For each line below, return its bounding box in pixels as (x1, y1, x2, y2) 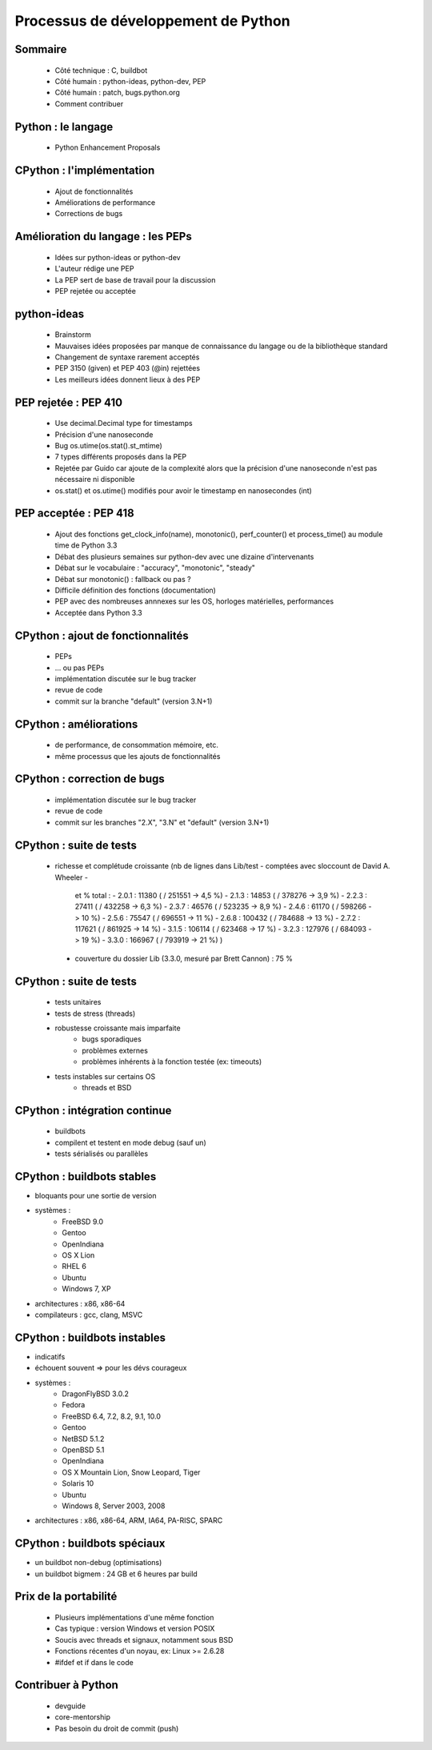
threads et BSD (82, 1083, 132, 1092)
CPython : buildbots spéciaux (14, 1537, 166, 1551)
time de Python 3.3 (54, 540, 118, 550)
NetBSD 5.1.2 (62, 1434, 105, 1443)
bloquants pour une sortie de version (34, 1191, 157, 1201)
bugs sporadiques (82, 1034, 142, 1044)
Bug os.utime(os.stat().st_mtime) (54, 441, 163, 451)
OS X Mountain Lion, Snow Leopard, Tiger (62, 1467, 201, 1477)
